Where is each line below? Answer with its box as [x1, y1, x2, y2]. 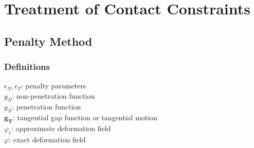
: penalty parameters [21, 80, 86, 91]
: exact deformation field [9, 134, 86, 145]
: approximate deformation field [11, 123, 111, 134]
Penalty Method [4, 33, 93, 49]
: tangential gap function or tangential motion [12, 112, 157, 122]
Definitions [4, 60, 50, 73]
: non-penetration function [12, 90, 95, 101]
